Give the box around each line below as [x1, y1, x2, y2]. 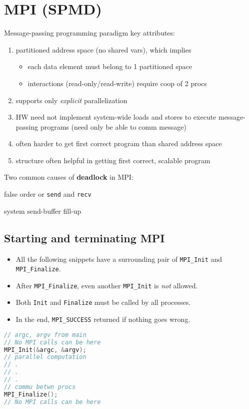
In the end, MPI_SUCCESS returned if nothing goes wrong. [15, 314, 190, 324]
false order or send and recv [4, 189, 91, 199]
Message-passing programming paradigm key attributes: [4, 28, 175, 38]
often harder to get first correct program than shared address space [15, 138, 222, 149]
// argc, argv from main [4, 331, 86, 338]
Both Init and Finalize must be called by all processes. [15, 297, 191, 307]
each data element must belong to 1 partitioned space [27, 61, 192, 72]
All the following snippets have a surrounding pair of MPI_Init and [15, 253, 222, 264]
